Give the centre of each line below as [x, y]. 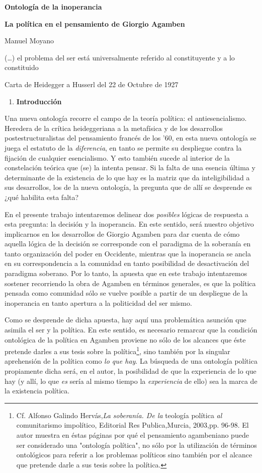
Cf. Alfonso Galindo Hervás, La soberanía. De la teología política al [119, 415]
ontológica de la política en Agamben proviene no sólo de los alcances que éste [125, 339]
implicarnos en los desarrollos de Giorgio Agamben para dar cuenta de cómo [122, 233]
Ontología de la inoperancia [53, 7]
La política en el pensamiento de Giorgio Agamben [95, 23]
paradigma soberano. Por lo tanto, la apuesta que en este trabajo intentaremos [126, 273]
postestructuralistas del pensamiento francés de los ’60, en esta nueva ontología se [130, 138]
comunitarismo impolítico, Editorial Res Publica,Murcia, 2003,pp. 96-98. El [133, 425]
